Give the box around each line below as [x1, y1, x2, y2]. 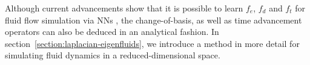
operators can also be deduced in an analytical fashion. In [5, 25, 219, 38]
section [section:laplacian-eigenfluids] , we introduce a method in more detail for [5, 37, 300, 49]
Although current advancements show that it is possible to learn [5, 2, 243, 14]
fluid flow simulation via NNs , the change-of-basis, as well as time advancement [5, 13, 302, 26]
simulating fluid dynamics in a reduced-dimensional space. [5, 49, 220, 61]
